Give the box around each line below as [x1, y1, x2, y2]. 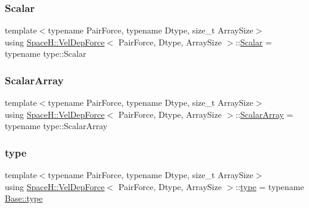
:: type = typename [235, 180, 304, 192]
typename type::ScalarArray [5, 120, 108, 132]
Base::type [5, 192, 43, 204]
